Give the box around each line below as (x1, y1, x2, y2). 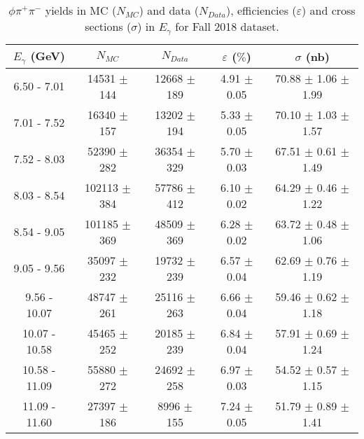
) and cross (301, 2, 356, 18)
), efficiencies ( (226, 2, 297, 18)
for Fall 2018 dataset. (175, 18, 279, 34)
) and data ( (139, 2, 199, 18)
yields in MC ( (45, 2, 117, 18)
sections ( (85, 18, 132, 34)
